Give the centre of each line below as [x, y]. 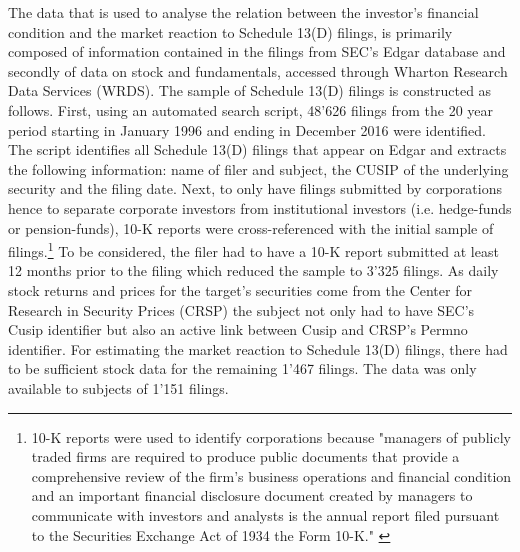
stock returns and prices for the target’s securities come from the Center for [240, 289]
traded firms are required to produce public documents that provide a [245, 456]
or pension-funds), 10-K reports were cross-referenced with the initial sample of [251, 227]
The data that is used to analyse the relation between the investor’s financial [243, 12]
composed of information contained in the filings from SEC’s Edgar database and [257, 51]
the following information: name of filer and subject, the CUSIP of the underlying [258, 168]
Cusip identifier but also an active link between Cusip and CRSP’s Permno [238, 329]
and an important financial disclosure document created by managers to [252, 495]
